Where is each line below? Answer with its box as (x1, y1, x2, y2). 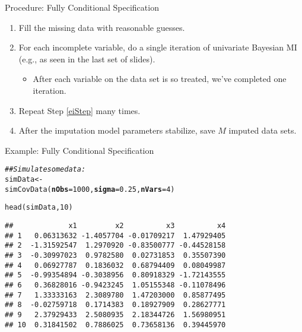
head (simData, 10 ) (5, 203, 73, 212)
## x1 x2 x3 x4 (5, 221, 226, 230)
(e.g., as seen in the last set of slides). (18, 52, 155, 65)
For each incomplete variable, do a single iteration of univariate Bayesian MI (18, 41, 297, 53)
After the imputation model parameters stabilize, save (18, 124, 215, 137)
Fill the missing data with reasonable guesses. (18, 21, 185, 33)
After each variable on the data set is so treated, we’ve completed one (33, 72, 287, 85)
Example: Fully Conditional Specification (5, 144, 154, 156)
